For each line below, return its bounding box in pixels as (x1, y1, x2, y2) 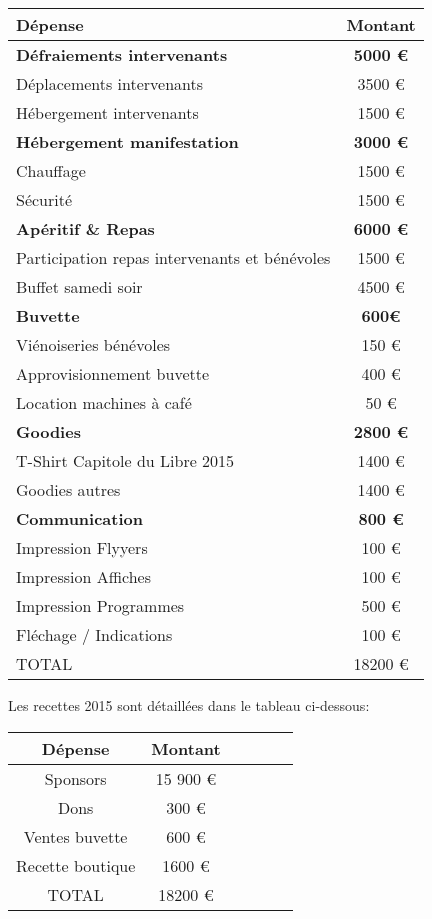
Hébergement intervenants (16, 101, 199, 124)
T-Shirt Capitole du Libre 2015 (16, 449, 235, 472)
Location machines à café (16, 391, 192, 414)
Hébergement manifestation (16, 130, 239, 153)
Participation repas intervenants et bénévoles (16, 246, 331, 269)
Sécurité (16, 188, 73, 211)
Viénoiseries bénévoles (16, 333, 171, 356)
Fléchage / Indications (16, 623, 173, 646)
